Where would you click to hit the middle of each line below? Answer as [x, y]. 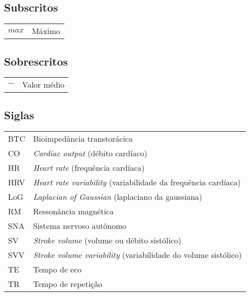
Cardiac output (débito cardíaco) [90, 153]
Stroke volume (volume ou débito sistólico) [107, 240]
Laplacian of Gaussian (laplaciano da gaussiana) [118, 196]
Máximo [46, 31]
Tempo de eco [57, 269]
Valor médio [43, 85]
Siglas [19, 114]
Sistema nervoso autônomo [80, 225]
